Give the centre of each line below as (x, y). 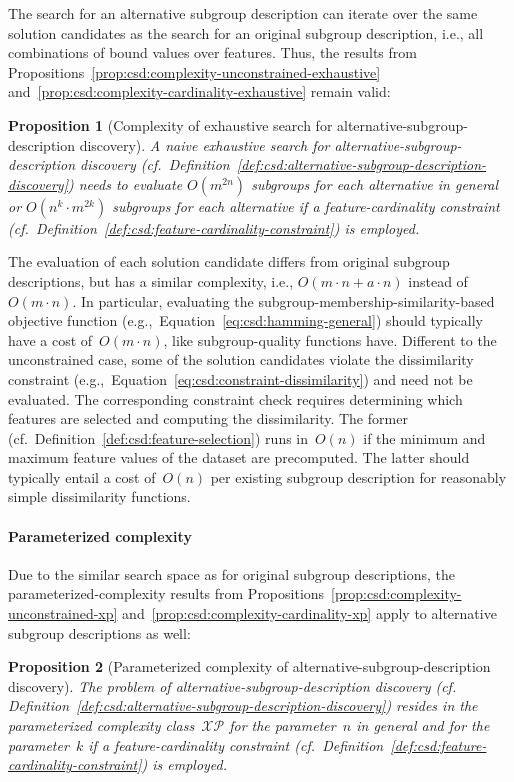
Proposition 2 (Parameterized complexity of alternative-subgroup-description (249, 666)
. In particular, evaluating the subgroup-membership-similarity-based (283, 300)
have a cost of (50, 339)
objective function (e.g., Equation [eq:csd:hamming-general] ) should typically (245, 320)
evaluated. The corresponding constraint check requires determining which (235, 398)
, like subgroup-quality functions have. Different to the (330, 339)
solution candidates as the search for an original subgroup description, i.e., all (246, 32)
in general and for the (423, 725)
